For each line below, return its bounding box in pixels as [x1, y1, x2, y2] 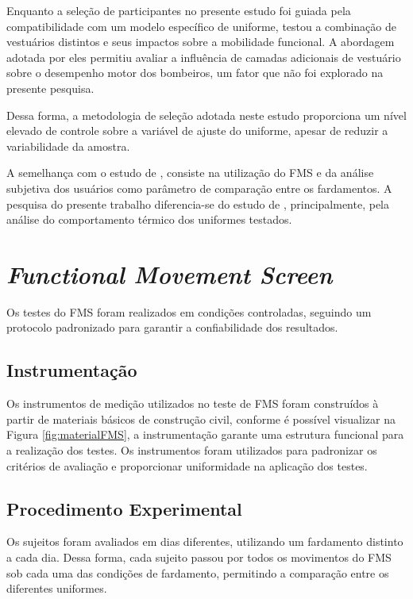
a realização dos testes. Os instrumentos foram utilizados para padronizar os [6, 442, 377, 459]
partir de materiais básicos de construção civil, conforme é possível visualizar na [6, 410, 396, 427]
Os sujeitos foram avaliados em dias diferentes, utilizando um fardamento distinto [6, 533, 403, 550]
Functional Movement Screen [6, 257, 333, 290]
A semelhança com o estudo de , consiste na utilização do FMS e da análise [6, 164, 374, 181]
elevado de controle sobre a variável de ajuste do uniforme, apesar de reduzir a [6, 122, 388, 139]
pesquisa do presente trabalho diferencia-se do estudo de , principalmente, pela [6, 195, 389, 212]
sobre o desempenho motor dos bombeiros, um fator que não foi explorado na [6, 64, 384, 81]
